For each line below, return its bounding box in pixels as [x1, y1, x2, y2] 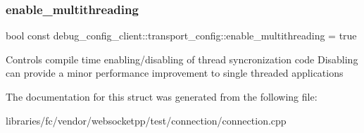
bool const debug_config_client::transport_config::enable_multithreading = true [6, 28, 357, 43]
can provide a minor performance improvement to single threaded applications [6, 65, 344, 80]
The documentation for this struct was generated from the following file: [6, 89, 318, 103]
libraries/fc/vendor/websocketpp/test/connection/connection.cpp [6, 113, 287, 127]
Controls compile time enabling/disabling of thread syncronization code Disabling [6, 51, 358, 66]
